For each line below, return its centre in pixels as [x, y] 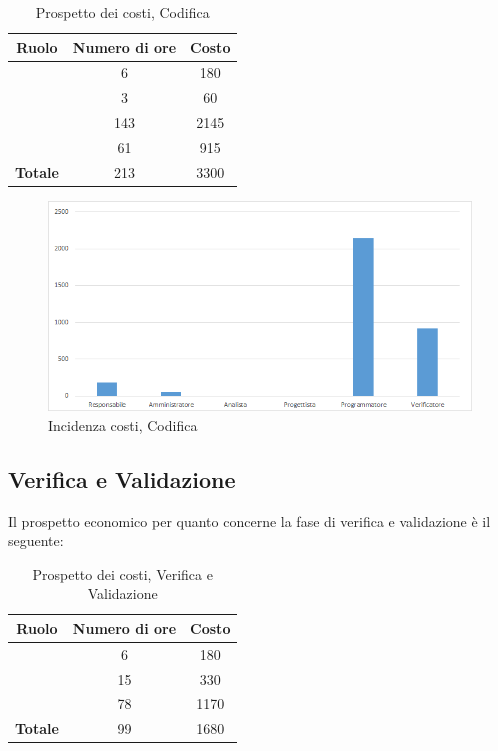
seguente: [36, 540]
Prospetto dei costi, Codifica [122, 12]
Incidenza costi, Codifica [123, 424]
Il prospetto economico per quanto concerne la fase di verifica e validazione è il [249, 520]
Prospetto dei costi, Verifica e [122, 573]
